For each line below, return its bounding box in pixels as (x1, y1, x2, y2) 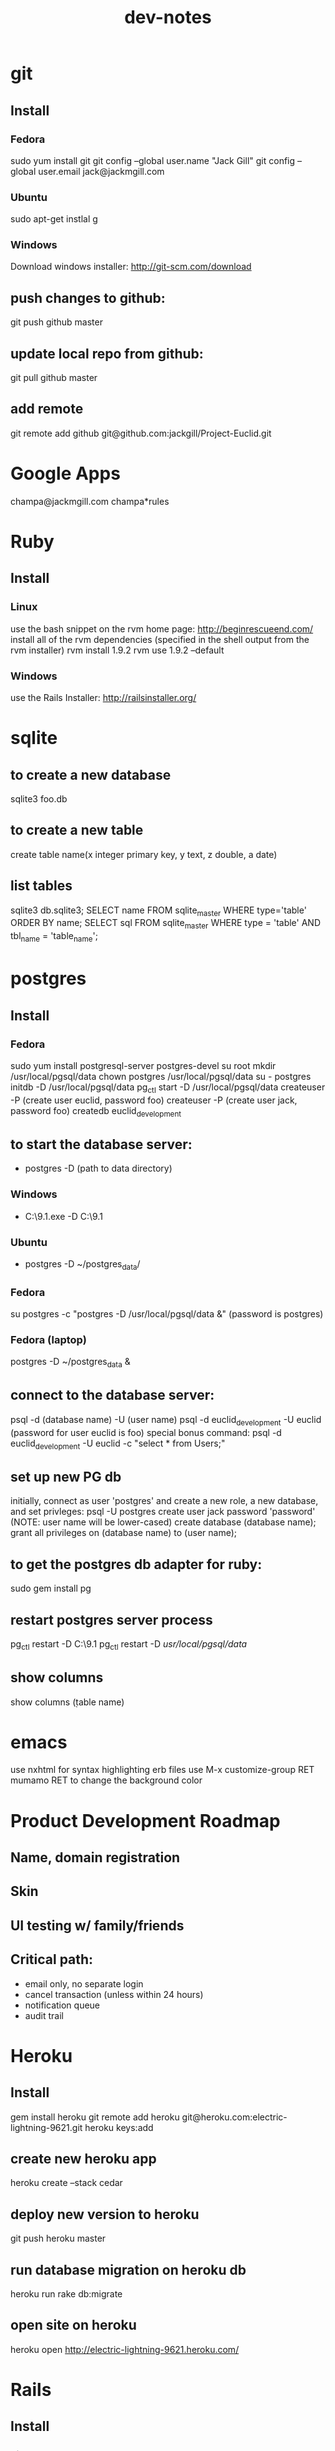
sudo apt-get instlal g (10, 213, 98, 225)
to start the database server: (10, 1136, 193, 1153)
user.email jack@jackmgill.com (38, 165, 165, 177)
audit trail (24, 2009, 64, 2021)
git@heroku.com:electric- (181, 2111, 288, 2123)
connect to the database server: (10, 1387, 215, 1404)
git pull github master (10, 372, 98, 384)
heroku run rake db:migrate (10, 2288, 123, 2300)
